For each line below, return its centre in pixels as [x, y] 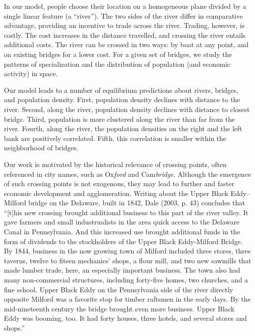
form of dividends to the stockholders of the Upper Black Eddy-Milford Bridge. [123, 241]
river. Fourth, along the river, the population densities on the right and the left [123, 128]
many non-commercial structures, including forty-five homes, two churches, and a [126, 280]
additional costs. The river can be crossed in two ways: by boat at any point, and [126, 44]
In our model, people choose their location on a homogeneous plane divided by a [125, 6]
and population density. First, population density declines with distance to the [122, 99]
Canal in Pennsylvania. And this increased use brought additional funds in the [122, 232]
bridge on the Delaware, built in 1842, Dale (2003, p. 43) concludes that [137, 203]
